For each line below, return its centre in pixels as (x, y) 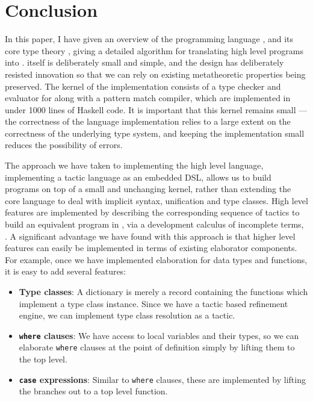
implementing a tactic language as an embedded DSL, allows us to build (138, 177)
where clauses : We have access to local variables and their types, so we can (159, 335)
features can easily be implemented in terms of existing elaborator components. (151, 248)
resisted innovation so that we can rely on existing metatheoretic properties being (155, 74)
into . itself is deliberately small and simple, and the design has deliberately (144, 62)
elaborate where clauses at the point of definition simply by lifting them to (157, 347)
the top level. (43, 359)
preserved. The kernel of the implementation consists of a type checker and (143, 86)
